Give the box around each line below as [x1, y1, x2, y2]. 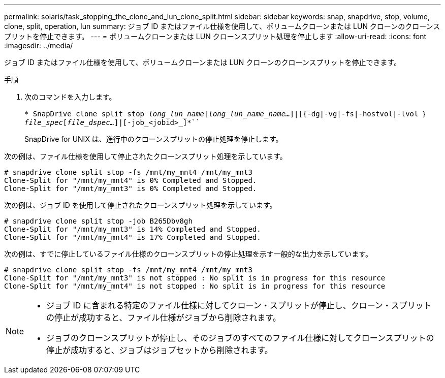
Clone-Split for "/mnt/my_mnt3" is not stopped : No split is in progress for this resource [4, 274, 386, 282]
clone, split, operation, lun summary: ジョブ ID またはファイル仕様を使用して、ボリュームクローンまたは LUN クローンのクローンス [4, 22, 440, 30]
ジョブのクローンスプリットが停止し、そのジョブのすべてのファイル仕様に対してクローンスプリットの [46, 333, 434, 343]
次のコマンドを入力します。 [24, 92, 116, 101]
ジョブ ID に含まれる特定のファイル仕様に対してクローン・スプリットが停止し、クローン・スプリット [46, 300, 432, 310]
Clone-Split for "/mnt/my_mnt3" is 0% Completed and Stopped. [4, 184, 257, 193]
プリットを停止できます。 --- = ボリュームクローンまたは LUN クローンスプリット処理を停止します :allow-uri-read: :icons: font [4, 32, 427, 41]
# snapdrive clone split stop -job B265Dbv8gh [4, 217, 193, 225]
